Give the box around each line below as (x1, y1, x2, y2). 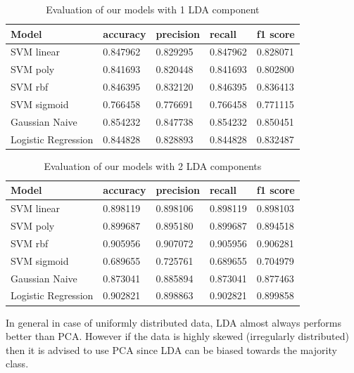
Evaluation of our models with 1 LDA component (46, 2, 260, 16)
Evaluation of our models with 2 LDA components (44, 158, 262, 173)
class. (6, 356, 29, 371)
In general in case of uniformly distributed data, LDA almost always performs (6, 315, 341, 329)
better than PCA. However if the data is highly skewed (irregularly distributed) (6, 329, 349, 343)
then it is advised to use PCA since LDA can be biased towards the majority (6, 342, 337, 357)
